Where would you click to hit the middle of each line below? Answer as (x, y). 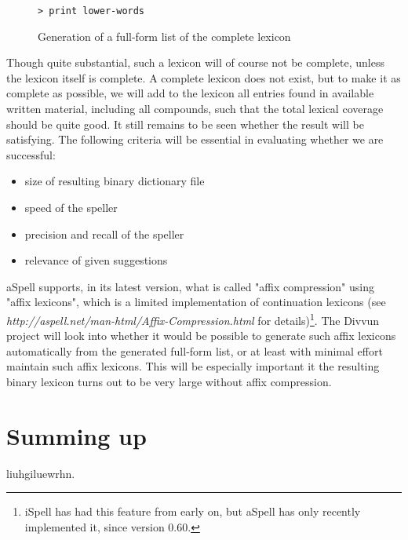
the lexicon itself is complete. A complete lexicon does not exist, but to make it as (204, 77)
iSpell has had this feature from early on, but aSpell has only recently (193, 511)
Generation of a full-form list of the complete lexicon (164, 36)
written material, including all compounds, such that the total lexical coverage (195, 109)
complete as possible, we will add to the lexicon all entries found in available (190, 93)
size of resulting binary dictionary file (115, 181)
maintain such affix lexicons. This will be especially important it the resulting (193, 366)
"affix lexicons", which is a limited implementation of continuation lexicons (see (196, 302)
